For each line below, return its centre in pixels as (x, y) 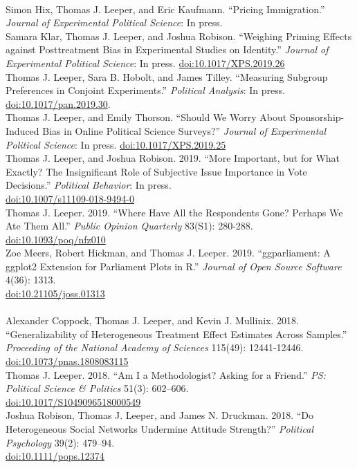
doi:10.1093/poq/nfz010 (56, 239)
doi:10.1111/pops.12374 (55, 456)
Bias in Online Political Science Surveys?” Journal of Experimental (184, 130)
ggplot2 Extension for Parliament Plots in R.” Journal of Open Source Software (174, 266)
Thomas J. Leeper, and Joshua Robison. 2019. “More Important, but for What (173, 158)
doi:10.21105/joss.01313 (55, 293)
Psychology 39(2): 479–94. (60, 442)
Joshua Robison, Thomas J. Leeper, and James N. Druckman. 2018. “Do (160, 415)
